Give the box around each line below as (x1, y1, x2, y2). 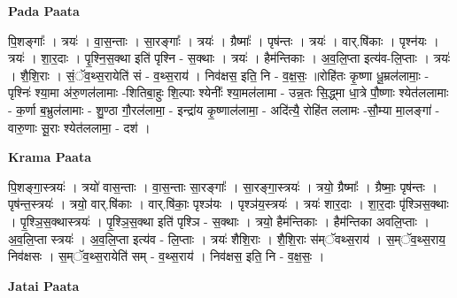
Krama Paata (8, 148, 91, 166)
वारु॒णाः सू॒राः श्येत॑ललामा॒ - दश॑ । (8, 118, 151, 136)
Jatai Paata (8, 276, 80, 294)
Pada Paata (8, 2, 80, 19)
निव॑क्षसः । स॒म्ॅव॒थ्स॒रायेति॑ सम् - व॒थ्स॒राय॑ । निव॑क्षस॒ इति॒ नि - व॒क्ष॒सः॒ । (8, 247, 325, 265)
